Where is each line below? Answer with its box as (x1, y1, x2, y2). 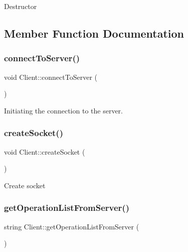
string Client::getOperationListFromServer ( (4, 221, 139, 231)
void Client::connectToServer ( (4, 71, 97, 82)
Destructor (4, 1, 37, 11)
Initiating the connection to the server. (4, 105, 123, 115)
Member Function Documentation (4, 25, 184, 41)
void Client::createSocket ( (4, 146, 85, 157)
